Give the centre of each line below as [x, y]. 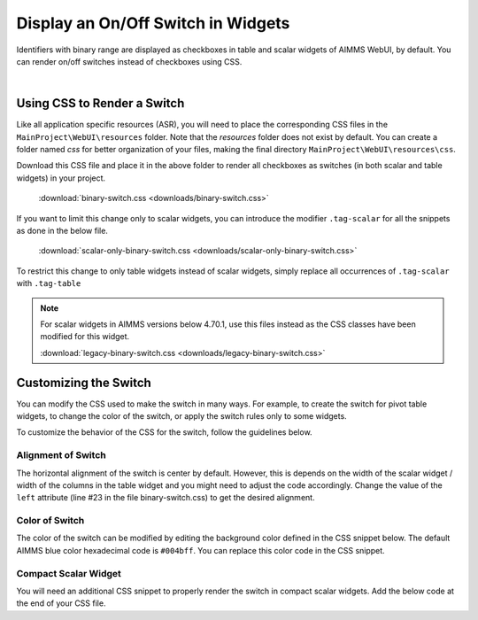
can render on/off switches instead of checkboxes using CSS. [129, 61]
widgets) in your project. [61, 178]
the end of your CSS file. [61, 603]
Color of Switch [50, 521]
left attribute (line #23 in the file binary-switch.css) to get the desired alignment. [166, 498]
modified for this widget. [85, 337]
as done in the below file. [62, 230]
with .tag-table [49, 283]
